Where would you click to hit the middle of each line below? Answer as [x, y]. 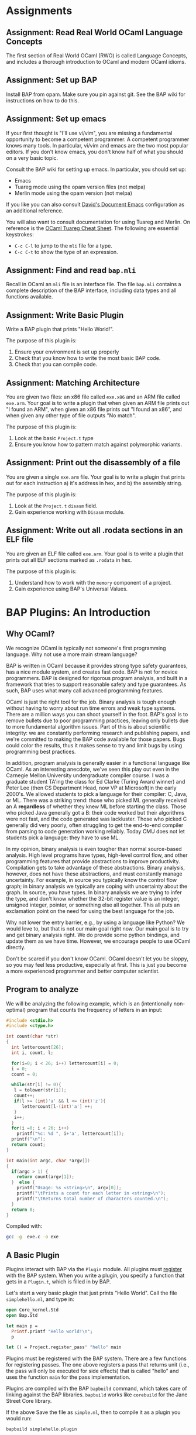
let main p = [22, 1326]
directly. [16, 947]
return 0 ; [23, 1210]
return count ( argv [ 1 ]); [46, 1177]
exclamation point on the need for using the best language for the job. [90, 911]
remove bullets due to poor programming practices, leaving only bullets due [97, 720]
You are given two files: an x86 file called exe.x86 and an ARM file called [93, 397]
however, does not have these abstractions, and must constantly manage [94, 874]
